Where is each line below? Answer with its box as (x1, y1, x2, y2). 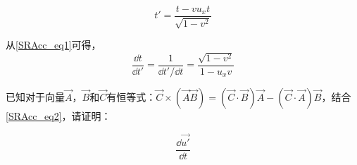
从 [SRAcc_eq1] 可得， (6, 37, 101, 52)
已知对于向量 (6, 89, 65, 104)
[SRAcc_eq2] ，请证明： (6, 108, 111, 123)
